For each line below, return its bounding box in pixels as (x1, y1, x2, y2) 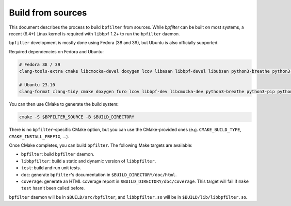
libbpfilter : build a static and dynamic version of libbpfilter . (21, 158, 156, 164)
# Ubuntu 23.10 (19, 82, 55, 87)
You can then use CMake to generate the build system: (9, 101, 119, 107)
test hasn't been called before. (21, 185, 85, 191)
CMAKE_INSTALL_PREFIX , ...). (9, 133, 69, 139)
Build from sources (9, 7, 87, 18)
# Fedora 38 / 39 (19, 62, 61, 67)
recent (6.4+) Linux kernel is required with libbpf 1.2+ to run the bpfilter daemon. (9, 31, 180, 36)
